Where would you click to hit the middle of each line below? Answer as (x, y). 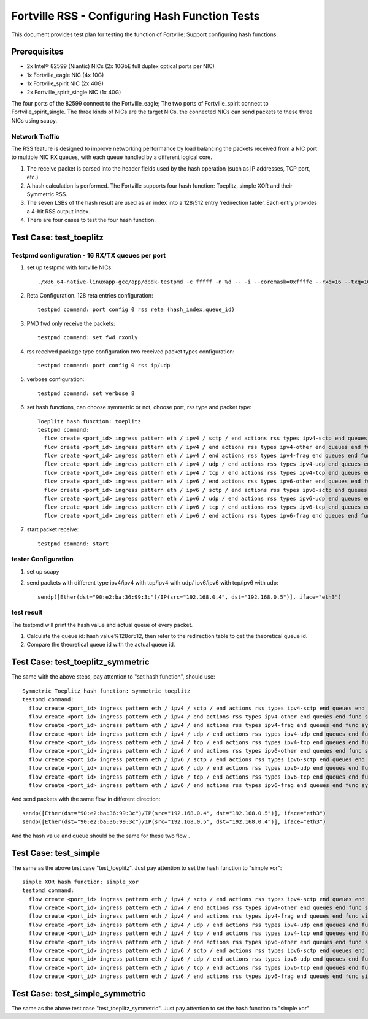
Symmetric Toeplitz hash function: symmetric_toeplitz (106, 691)
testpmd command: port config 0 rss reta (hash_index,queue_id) (136, 310)
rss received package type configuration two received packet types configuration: (131, 351)
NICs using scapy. (34, 120)
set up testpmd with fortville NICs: (70, 267)
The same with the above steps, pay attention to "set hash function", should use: (113, 677)
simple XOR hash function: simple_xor (81, 882)
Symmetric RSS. (47, 194)
